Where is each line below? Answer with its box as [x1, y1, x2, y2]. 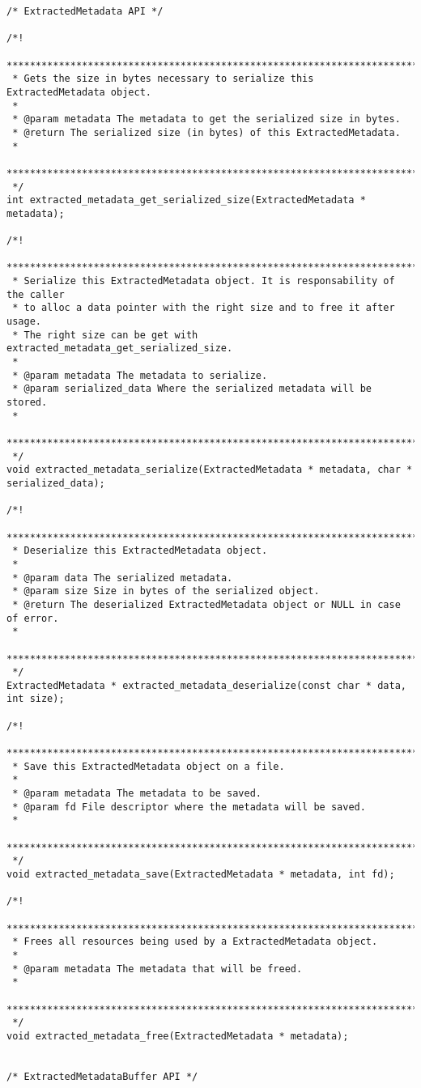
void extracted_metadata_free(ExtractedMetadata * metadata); [6, 1030, 349, 1042]
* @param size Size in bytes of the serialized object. [12, 585, 320, 597]
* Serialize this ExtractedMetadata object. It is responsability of [12, 275, 395, 287]
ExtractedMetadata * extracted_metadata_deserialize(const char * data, [6, 679, 406, 691]
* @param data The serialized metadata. [12, 572, 233, 584]
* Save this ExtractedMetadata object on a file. [12, 760, 285, 772]
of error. [6, 612, 59, 624]
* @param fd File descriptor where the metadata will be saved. [12, 801, 366, 813]
